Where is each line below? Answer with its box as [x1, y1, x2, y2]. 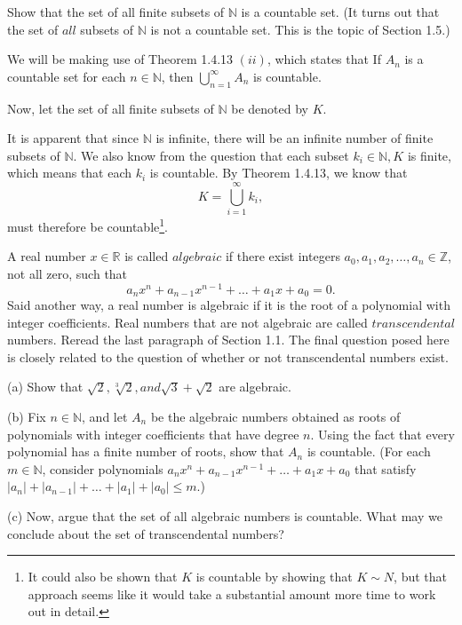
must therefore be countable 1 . [7, 215, 169, 235]
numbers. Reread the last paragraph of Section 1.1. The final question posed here [7, 330, 450, 349]
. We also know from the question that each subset [73, 146, 349, 164]
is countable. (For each [307, 442, 431, 461]
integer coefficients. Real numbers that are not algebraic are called [7, 312, 368, 331]
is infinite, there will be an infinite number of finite [155, 129, 434, 147]
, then [161, 67, 194, 85]
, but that [394, 567, 448, 586]
